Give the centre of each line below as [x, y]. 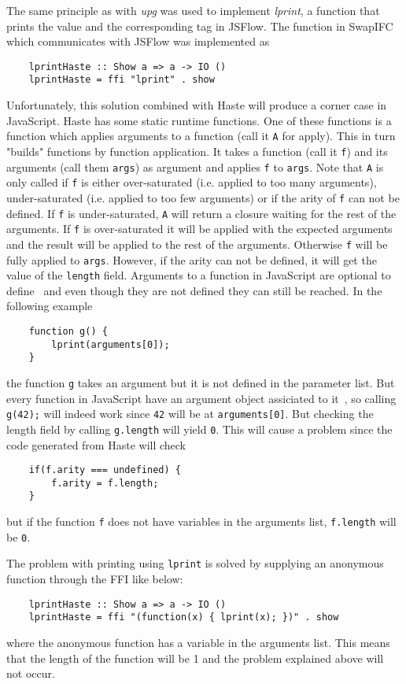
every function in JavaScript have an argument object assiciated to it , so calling [201, 398]
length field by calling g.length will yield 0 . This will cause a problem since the [199, 429]
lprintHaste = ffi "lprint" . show [122, 80]
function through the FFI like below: [95, 579]
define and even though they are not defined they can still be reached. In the [194, 290]
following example [50, 306]
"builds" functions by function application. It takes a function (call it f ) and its [197, 151]
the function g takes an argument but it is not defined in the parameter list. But [201, 383]
